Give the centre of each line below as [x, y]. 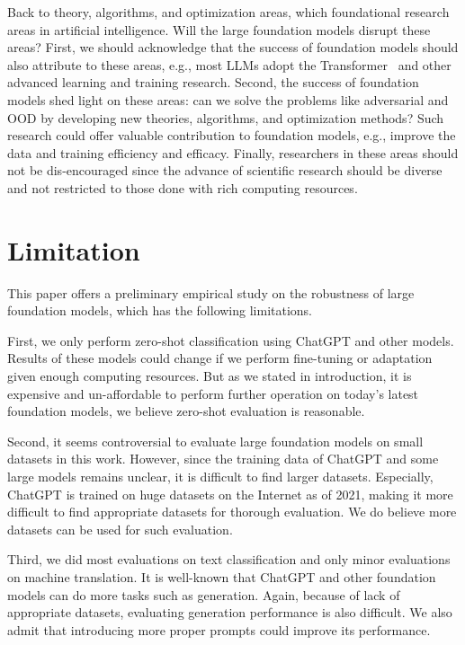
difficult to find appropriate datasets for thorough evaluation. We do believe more [232, 512]
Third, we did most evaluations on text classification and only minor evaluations [229, 559]
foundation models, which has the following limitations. [160, 310]
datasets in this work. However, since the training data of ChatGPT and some [223, 459]
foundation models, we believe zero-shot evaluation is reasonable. [186, 411]
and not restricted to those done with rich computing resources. [183, 187]
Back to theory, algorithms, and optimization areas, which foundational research [228, 12]
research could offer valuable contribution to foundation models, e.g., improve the [232, 135]
